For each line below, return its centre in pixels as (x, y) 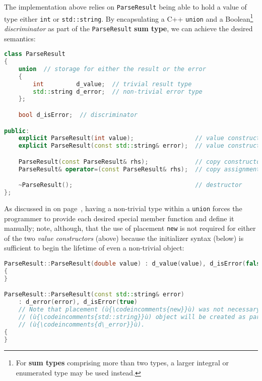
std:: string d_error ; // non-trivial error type (118, 91)
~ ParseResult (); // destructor (130, 185)
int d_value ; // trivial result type (112, 84)
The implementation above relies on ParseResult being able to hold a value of (125, 7)
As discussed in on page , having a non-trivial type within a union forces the (123, 208)
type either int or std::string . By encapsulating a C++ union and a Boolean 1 (129, 18)
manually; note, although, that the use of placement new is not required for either (130, 228)
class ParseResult (35, 54)
